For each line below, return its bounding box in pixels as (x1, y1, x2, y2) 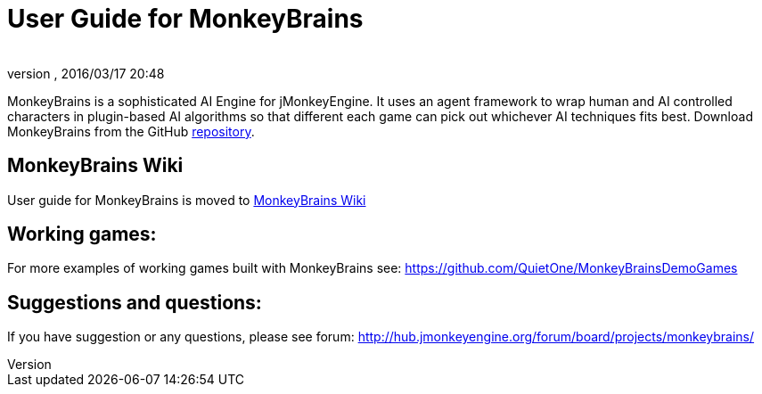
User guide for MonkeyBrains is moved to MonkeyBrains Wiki (7, 192, 366, 208)
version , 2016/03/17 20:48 (7, 65, 165, 81)
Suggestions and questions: (7, 291, 262, 314)
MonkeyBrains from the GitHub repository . (7, 123, 255, 139)
